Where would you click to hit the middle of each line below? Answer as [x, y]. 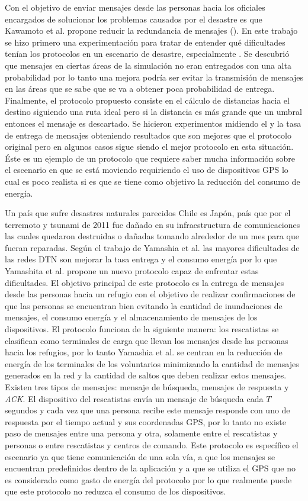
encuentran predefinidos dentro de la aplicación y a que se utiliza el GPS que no [150, 468]
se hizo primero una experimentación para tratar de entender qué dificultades [145, 42]
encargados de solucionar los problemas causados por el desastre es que [134, 19]
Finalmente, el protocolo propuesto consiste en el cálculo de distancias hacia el [147, 100]
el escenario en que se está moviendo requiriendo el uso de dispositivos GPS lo [147, 170]
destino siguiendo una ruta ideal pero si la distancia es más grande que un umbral [153, 112]
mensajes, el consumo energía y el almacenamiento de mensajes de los [131, 317]
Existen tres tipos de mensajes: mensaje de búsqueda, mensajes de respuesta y [147, 387]
